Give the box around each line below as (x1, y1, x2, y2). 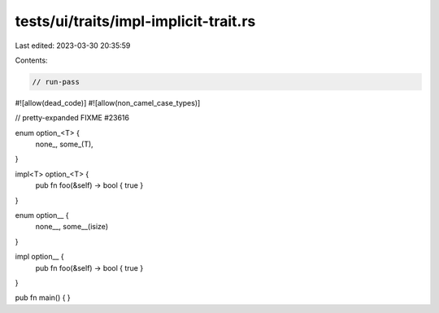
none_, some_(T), (35, 139, 93, 150)
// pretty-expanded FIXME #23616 (15, 113, 130, 123)
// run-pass (32, 77, 80, 86)
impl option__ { (15, 252, 64, 262)
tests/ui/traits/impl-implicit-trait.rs (15, 12, 256, 30)
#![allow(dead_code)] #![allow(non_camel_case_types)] (15, 98, 201, 107)
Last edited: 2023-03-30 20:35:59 (15, 41, 131, 50)
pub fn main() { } (15, 293, 71, 302)
